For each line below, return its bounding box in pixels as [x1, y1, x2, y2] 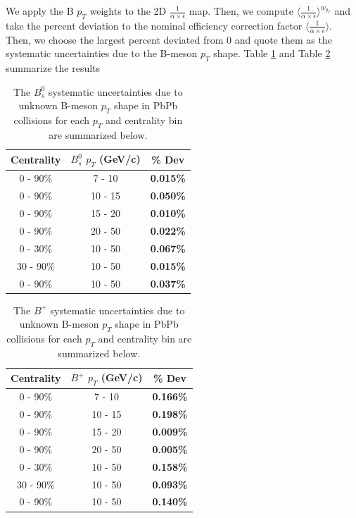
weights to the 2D [89, 4, 167, 18]
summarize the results [6, 61, 101, 75]
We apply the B [6, 4, 74, 18]
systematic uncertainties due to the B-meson [6, 46, 198, 61]
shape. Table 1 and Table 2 [213, 46, 331, 61]
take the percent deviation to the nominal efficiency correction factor [6, 18, 303, 32]
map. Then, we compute [189, 4, 293, 18]
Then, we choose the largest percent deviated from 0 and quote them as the [6, 32, 332, 47]
